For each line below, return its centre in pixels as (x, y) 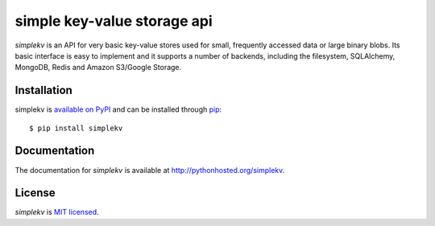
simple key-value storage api (114, 21)
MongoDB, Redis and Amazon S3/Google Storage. (98, 68)
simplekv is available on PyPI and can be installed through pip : (118, 109)
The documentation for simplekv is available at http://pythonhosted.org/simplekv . (150, 170)
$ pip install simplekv (76, 128)
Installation (43, 90)
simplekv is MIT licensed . (57, 212)
